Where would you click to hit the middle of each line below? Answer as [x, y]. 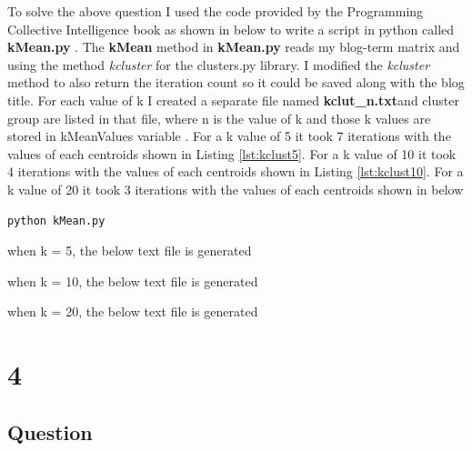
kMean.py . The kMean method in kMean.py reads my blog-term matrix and [234, 47]
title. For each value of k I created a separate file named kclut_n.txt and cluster [233, 100]
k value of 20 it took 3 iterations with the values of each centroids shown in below [236, 189]
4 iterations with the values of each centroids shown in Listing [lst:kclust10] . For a [236, 171]
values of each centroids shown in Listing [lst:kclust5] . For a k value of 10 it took [232, 153]
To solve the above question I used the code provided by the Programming [216, 11]
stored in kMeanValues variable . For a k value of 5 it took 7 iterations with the [229, 136]
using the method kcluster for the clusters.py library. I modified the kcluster [219, 64]
